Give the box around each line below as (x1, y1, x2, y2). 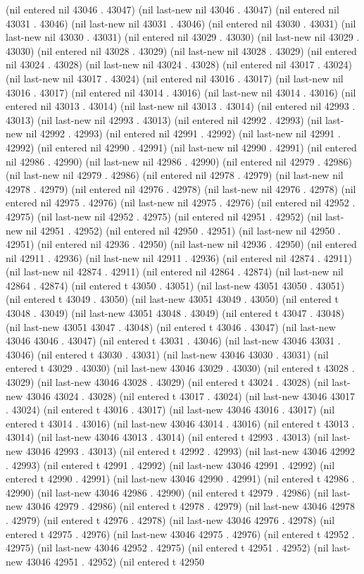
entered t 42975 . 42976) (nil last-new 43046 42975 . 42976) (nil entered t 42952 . (6, 526, 355, 541)
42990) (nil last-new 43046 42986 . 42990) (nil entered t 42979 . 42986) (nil (6, 485, 329, 499)
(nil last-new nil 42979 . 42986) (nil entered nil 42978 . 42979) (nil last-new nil (6, 168, 344, 182)
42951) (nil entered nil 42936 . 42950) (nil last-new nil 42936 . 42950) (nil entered (6, 237, 357, 251)
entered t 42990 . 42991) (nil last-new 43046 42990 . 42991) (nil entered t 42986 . (6, 471, 355, 486)
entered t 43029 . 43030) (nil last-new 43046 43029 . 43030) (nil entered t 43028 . (6, 361, 355, 375)
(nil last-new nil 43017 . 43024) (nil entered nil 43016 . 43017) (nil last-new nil (6, 70, 344, 85)
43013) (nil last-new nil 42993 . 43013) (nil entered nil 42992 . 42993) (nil (6, 112, 322, 127)
